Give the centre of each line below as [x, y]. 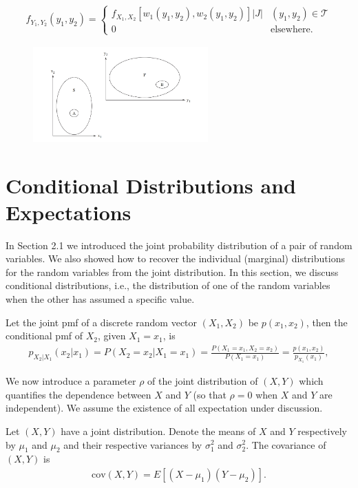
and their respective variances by [133, 444]
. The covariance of [286, 444]
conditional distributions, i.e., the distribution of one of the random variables [168, 285]
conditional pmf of [44, 336]
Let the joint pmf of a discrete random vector [102, 322]
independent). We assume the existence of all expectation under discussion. [164, 408]
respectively [322, 431]
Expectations [69, 212]
